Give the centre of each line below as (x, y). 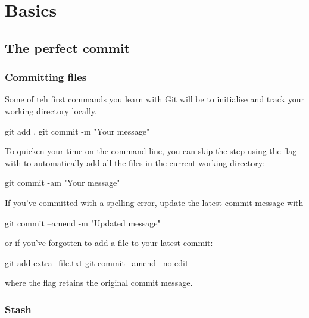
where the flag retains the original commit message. (99, 283)
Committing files (46, 77)
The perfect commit (68, 47)
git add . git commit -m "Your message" (77, 131)
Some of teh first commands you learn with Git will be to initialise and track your (154, 99)
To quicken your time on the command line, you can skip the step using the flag (151, 151)
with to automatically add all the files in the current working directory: (135, 162)
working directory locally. (51, 110)
